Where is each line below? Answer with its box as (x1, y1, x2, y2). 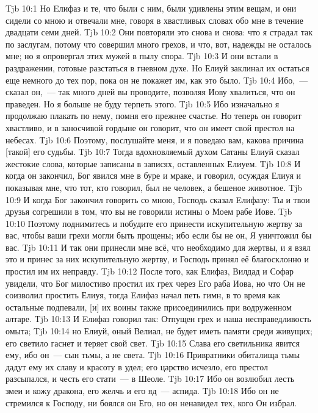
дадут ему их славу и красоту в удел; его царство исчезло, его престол (5, 360, 269, 373)
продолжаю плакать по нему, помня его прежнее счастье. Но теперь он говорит (5, 109, 302, 122)
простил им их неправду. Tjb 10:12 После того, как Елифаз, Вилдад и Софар (5, 265, 294, 278)
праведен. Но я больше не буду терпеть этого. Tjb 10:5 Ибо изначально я (5, 97, 280, 110)
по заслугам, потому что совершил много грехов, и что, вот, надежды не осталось (5, 37, 312, 50)
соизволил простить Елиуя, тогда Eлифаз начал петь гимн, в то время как (5, 289, 281, 301)
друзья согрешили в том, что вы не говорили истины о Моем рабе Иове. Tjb (5, 205, 292, 218)
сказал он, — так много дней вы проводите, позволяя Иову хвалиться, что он (5, 85, 295, 98)
